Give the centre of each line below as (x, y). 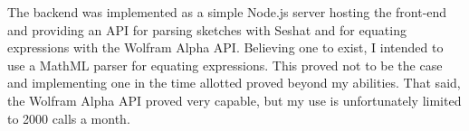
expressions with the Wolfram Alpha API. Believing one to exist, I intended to (225, 47)
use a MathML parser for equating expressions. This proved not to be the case (225, 65)
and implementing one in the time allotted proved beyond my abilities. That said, (234, 83)
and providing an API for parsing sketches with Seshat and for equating (207, 29)
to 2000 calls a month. (69, 118)
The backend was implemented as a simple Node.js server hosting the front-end (227, 12)
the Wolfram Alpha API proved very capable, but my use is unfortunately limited (234, 100)
